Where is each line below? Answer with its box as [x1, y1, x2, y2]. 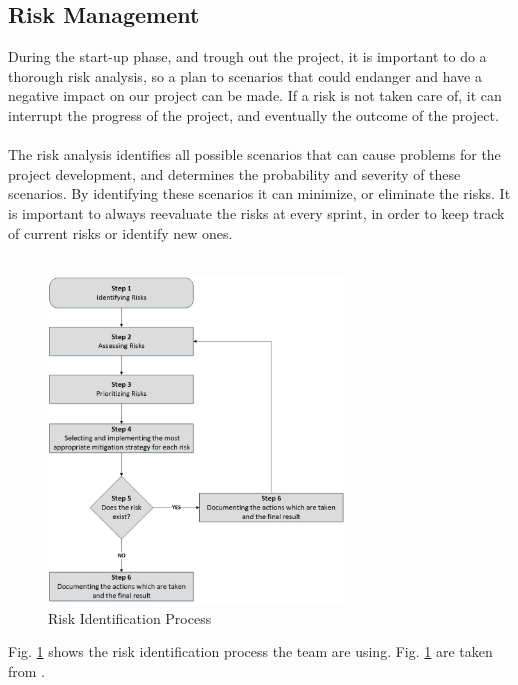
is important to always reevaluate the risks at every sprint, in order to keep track [8, 202, 505, 223]
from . [8, 661, 46, 682]
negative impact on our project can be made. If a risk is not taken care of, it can [8, 85, 502, 106]
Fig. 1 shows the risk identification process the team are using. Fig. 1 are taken [8, 641, 493, 662]
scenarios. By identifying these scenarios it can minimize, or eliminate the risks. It [8, 183, 511, 204]
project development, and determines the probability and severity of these [8, 163, 461, 184]
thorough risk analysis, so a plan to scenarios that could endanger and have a [8, 65, 482, 86]
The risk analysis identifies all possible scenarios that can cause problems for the [8, 144, 501, 165]
